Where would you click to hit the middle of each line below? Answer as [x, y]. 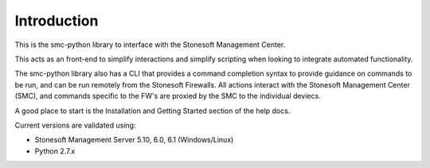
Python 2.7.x [55, 150]
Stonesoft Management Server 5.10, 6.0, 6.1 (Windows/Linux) [134, 140]
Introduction [57, 21]
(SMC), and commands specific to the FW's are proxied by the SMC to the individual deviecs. [168, 96]
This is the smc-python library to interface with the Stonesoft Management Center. [150, 45]
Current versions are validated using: [75, 125]
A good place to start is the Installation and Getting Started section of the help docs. [152, 111]
